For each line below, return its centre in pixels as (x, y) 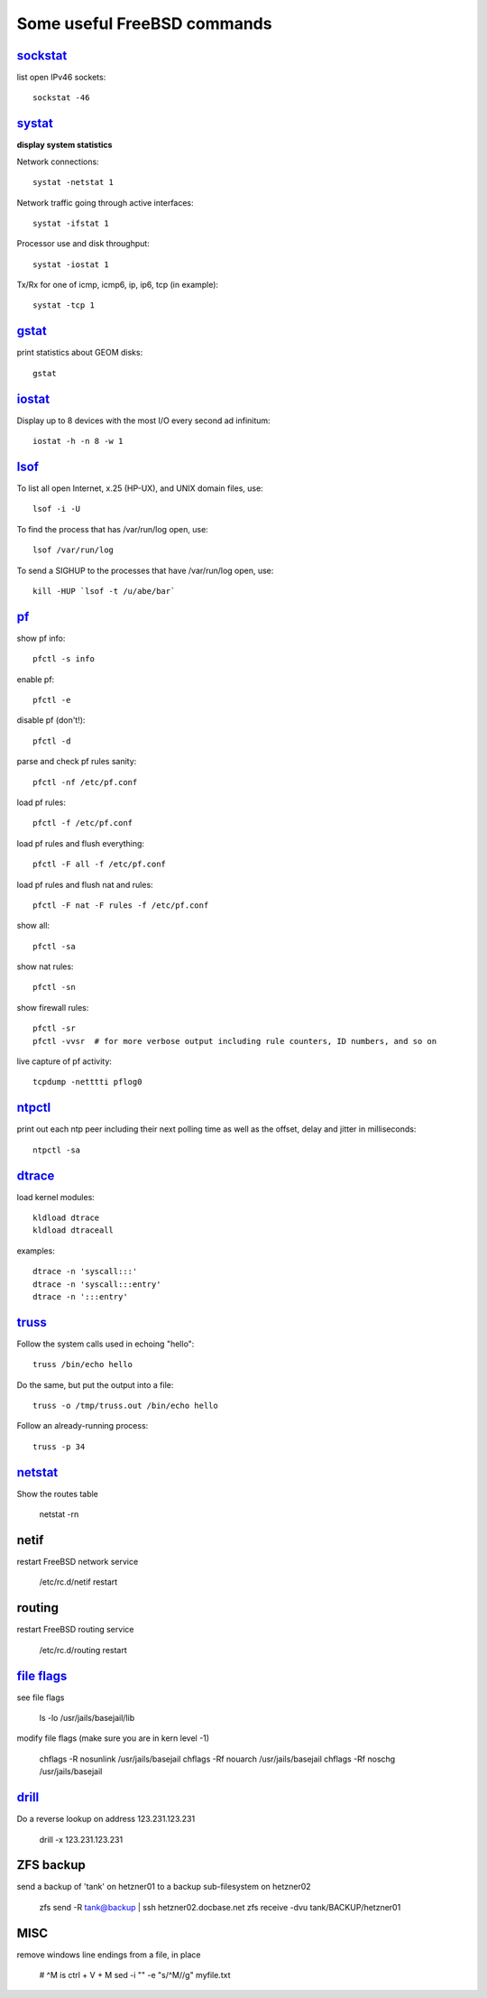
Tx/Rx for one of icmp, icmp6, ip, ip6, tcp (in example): (118, 285)
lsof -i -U (57, 509)
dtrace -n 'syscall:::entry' (97, 1284)
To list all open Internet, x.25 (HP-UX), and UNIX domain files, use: (140, 488)
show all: (33, 926)
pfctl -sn (54, 987)
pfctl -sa (54, 946)
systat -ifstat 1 (71, 223)
